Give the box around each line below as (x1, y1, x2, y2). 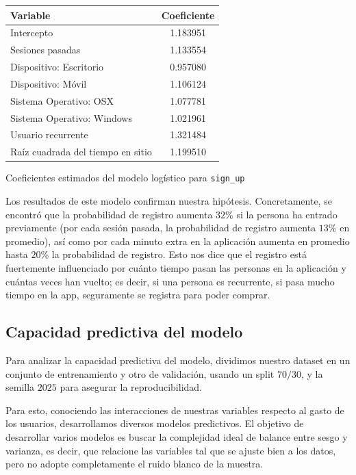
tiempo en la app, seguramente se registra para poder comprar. (5, 287, 270, 302)
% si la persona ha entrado (225, 207, 338, 221)
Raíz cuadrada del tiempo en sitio (10, 144, 152, 159)
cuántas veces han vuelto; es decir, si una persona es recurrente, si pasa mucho (5, 274, 335, 288)
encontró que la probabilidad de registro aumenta (5, 207, 213, 221)
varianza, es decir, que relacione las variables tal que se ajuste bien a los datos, (5, 443, 336, 457)
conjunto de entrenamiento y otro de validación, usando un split (5, 366, 275, 381)
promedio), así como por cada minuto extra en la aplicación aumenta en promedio (5, 233, 350, 248)
